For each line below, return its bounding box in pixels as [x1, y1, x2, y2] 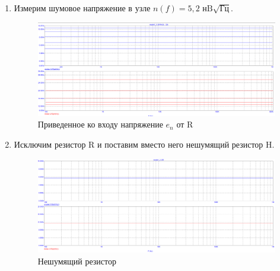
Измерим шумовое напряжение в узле [14, 2, 151, 14]
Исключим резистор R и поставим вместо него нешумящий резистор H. [14, 138, 275, 151]
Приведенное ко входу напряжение [37, 118, 163, 130]
